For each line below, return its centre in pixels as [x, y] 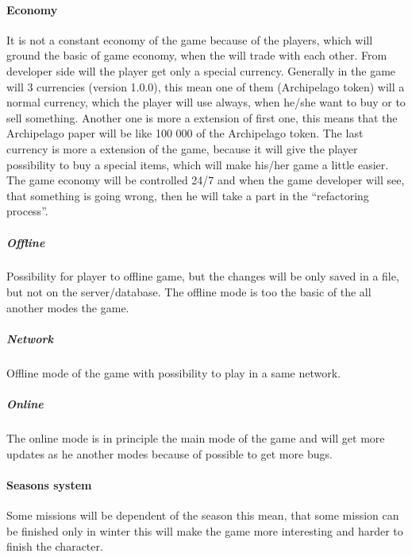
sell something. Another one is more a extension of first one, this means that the [202, 117]
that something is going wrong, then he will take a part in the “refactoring [188, 195]
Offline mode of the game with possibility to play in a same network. [174, 372]
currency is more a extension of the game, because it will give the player [182, 148]
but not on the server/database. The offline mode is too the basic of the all [189, 292]
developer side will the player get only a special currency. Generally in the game [201, 70]
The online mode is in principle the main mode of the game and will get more [196, 437]
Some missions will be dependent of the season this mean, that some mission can [203, 514]
